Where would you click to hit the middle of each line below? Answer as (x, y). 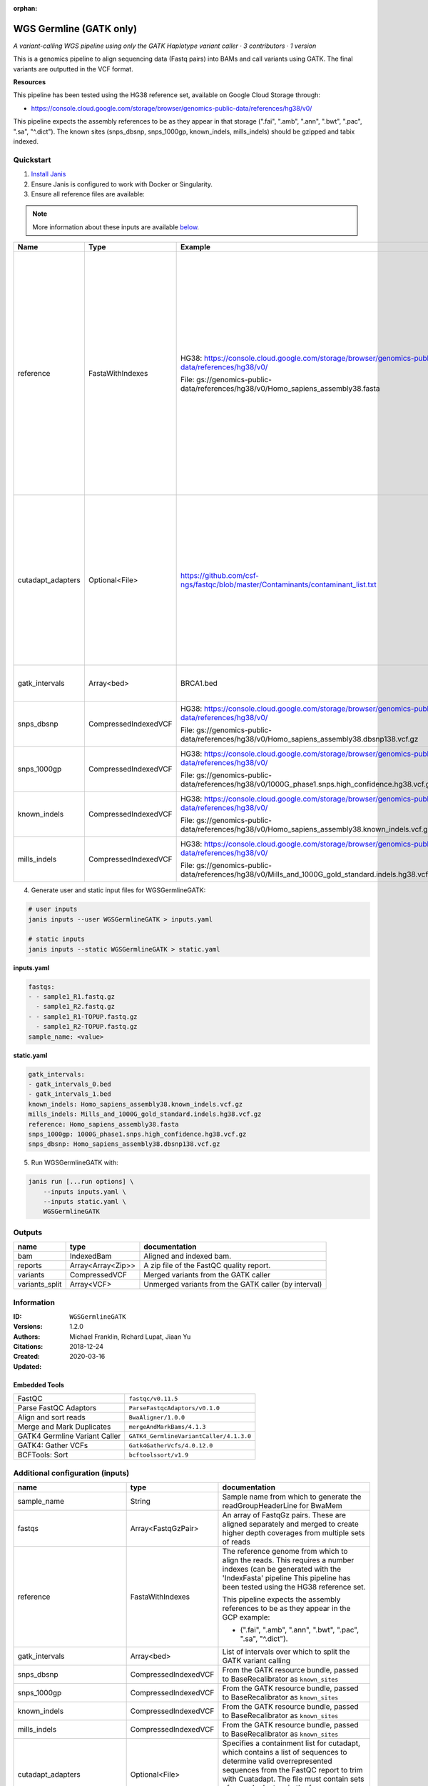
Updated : (27, 1366)
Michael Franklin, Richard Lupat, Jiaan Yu (130, 1337)
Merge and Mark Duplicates (64, 1427)
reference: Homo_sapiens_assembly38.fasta (103, 1124)
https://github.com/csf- (220, 576)
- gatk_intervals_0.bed (70, 1084)
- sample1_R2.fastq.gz (76, 1007)
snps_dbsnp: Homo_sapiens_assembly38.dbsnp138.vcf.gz (124, 1144)
